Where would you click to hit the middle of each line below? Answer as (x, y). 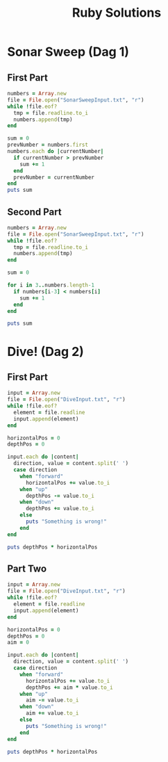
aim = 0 (18, 642)
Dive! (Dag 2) (46, 351)
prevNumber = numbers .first (48, 145)
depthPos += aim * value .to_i (69, 687)
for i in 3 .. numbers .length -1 (51, 285)
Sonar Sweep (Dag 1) (68, 52)
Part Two (27, 568)
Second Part (34, 212)
